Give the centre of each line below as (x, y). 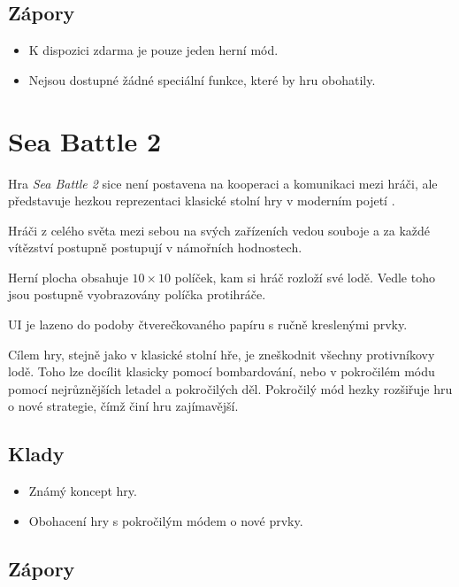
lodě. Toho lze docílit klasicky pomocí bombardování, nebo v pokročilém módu (222, 371)
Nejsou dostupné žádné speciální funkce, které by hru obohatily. (202, 79)
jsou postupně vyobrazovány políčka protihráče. (137, 294)
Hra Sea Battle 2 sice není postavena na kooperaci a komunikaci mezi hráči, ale (223, 183)
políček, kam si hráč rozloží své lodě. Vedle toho (305, 277)
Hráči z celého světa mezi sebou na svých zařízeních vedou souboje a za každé (219, 230)
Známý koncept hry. (83, 491)
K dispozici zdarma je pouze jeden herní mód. (153, 50)
